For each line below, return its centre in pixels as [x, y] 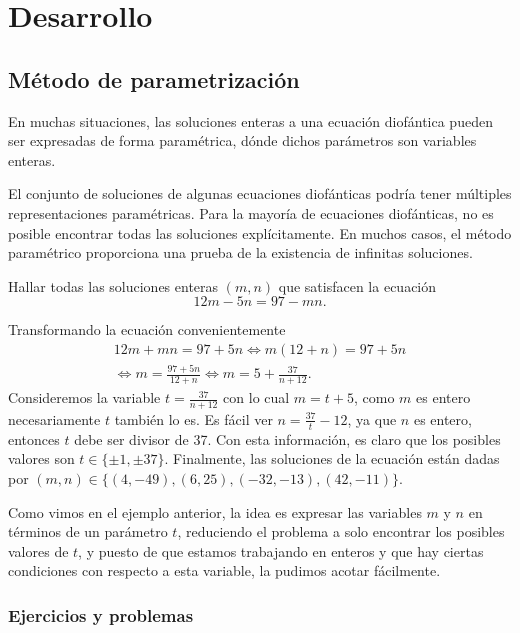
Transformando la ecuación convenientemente [147, 329]
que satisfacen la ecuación [357, 285]
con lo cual [256, 397]
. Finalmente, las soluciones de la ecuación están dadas [332, 458]
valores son [41, 458]
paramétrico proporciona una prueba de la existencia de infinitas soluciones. [240, 252]
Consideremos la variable [84, 397]
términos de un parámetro [88, 531]
